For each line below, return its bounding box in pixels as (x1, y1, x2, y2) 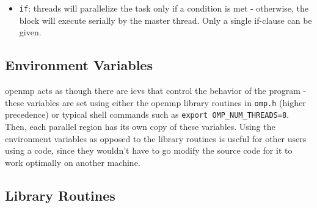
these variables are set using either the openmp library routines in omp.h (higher (5, 96, 306, 109)
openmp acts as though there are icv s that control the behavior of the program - (5, 84, 307, 97)
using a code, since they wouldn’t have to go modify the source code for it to (5, 144, 293, 157)
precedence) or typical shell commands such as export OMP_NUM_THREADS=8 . (5, 108, 289, 121)
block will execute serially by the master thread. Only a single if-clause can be (19, 13, 312, 26)
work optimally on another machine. (5, 156, 140, 168)
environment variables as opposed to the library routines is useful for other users (5, 132, 307, 145)
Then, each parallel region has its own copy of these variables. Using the (5, 120, 275, 132)
